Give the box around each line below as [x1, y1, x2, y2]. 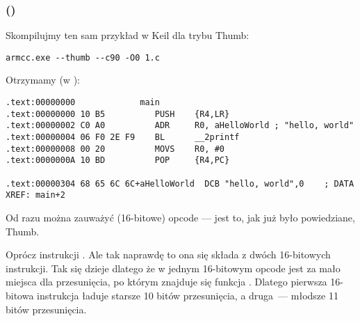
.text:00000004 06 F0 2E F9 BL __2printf [6, 132, 240, 143]
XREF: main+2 [6, 190, 65, 201]
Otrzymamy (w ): [6, 72, 80, 87]
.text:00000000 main [6, 97, 160, 108]
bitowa [6, 288, 34, 302]
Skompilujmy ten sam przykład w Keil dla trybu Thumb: [6, 28, 249, 42]
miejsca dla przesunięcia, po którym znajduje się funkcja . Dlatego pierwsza [6, 274, 327, 289]
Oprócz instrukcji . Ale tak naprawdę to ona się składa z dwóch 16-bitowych [6, 247, 331, 262]
